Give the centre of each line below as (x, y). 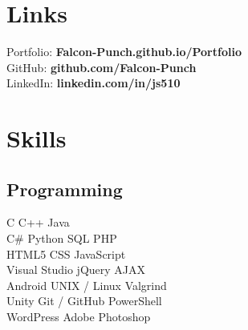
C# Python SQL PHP (62, 238)
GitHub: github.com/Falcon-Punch (102, 67)
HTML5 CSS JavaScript (66, 254)
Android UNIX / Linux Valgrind (87, 285)
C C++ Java (38, 222)
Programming (65, 189)
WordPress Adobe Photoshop (79, 317)
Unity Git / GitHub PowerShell (84, 301)
